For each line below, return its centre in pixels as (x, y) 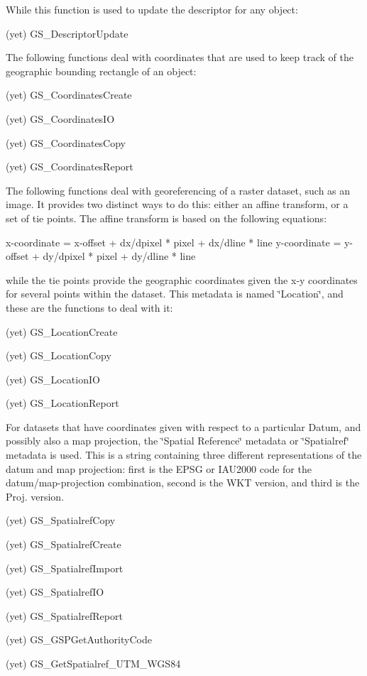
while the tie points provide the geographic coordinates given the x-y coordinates (182, 279)
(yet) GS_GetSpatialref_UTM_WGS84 (93, 663)
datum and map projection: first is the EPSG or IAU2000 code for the (159, 468)
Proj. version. (35, 496)
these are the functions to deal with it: (89, 307)
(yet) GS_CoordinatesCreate (69, 95)
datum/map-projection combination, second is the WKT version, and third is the (183, 483)
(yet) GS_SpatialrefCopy (61, 520)
